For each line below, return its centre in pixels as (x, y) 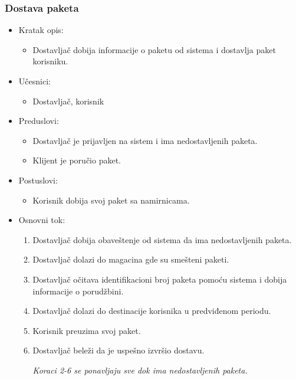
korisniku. (50, 61)
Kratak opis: (41, 30)
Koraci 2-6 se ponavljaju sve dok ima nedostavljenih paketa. (140, 370)
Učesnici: (34, 81)
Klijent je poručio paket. (77, 160)
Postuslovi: (38, 180)
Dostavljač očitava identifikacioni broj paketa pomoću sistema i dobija (160, 279)
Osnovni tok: (42, 220)
